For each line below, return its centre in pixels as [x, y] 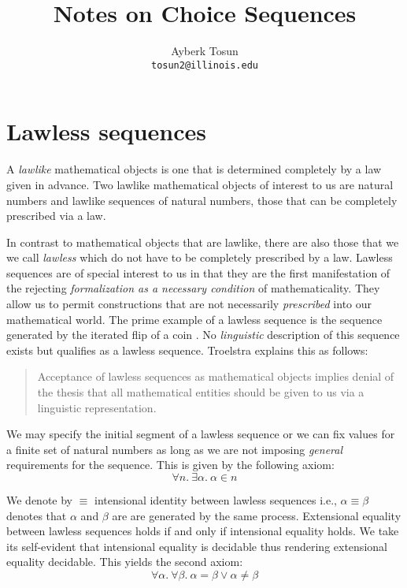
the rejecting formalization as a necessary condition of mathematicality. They [193, 288]
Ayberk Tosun [205, 51]
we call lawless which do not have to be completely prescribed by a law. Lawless [200, 257]
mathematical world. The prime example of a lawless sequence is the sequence [194, 319]
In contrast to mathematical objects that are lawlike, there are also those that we [203, 242]
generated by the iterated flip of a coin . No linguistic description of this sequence [203, 335]
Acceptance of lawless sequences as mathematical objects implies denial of [216, 376]
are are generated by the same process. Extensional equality [257, 515]
